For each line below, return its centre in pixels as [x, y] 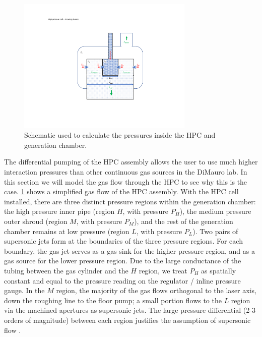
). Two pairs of [215, 231]
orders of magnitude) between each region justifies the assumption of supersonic [127, 320]
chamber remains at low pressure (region [67, 231]
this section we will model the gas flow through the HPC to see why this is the [126, 181]
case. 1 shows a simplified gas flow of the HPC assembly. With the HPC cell [121, 191]
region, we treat [163, 270]
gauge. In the [24, 290]
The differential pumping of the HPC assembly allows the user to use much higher [131, 162]
